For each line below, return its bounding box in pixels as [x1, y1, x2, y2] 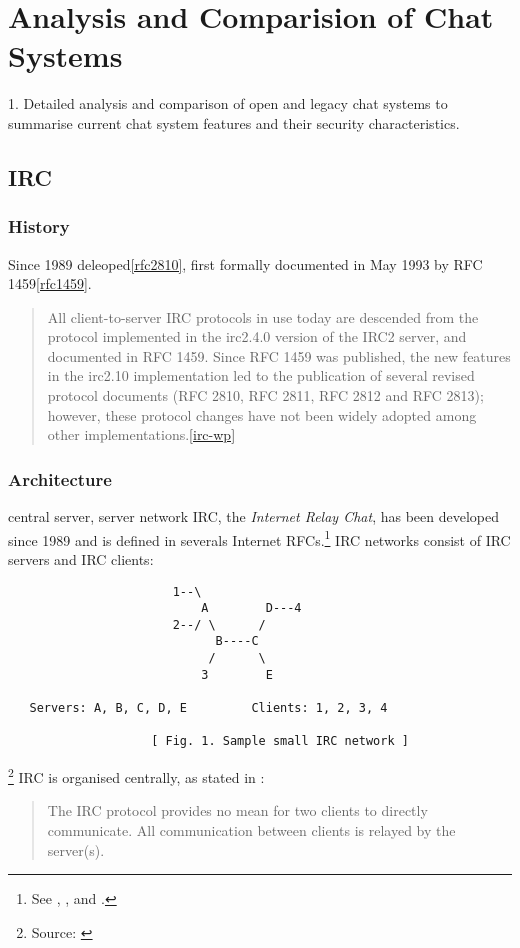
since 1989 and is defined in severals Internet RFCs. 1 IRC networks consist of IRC [8, 526, 511, 550]
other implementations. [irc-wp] [47, 424, 236, 445]
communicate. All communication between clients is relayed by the [47, 819, 456, 840]
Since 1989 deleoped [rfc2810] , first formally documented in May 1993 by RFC [8, 253, 483, 274]
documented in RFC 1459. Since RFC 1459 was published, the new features [47, 345, 511, 366]
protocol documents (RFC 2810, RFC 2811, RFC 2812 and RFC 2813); [47, 385, 484, 406]
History [8, 214, 70, 239]
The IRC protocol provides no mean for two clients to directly [47, 800, 428, 821]
